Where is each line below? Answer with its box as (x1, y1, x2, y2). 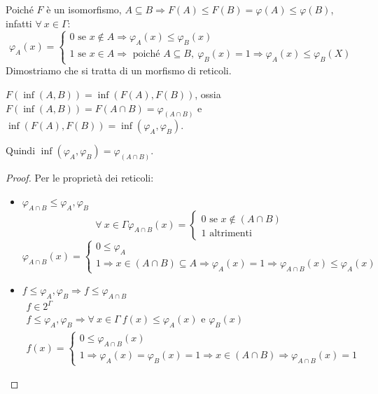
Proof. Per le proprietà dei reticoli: (6, 170, 154, 185)
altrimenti (209, 228, 252, 238)
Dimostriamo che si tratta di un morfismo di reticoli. (6, 63, 232, 78)
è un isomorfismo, (46, 2, 122, 16)
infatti (6, 15, 32, 30)
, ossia (195, 86, 221, 101)
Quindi (6, 143, 36, 158)
